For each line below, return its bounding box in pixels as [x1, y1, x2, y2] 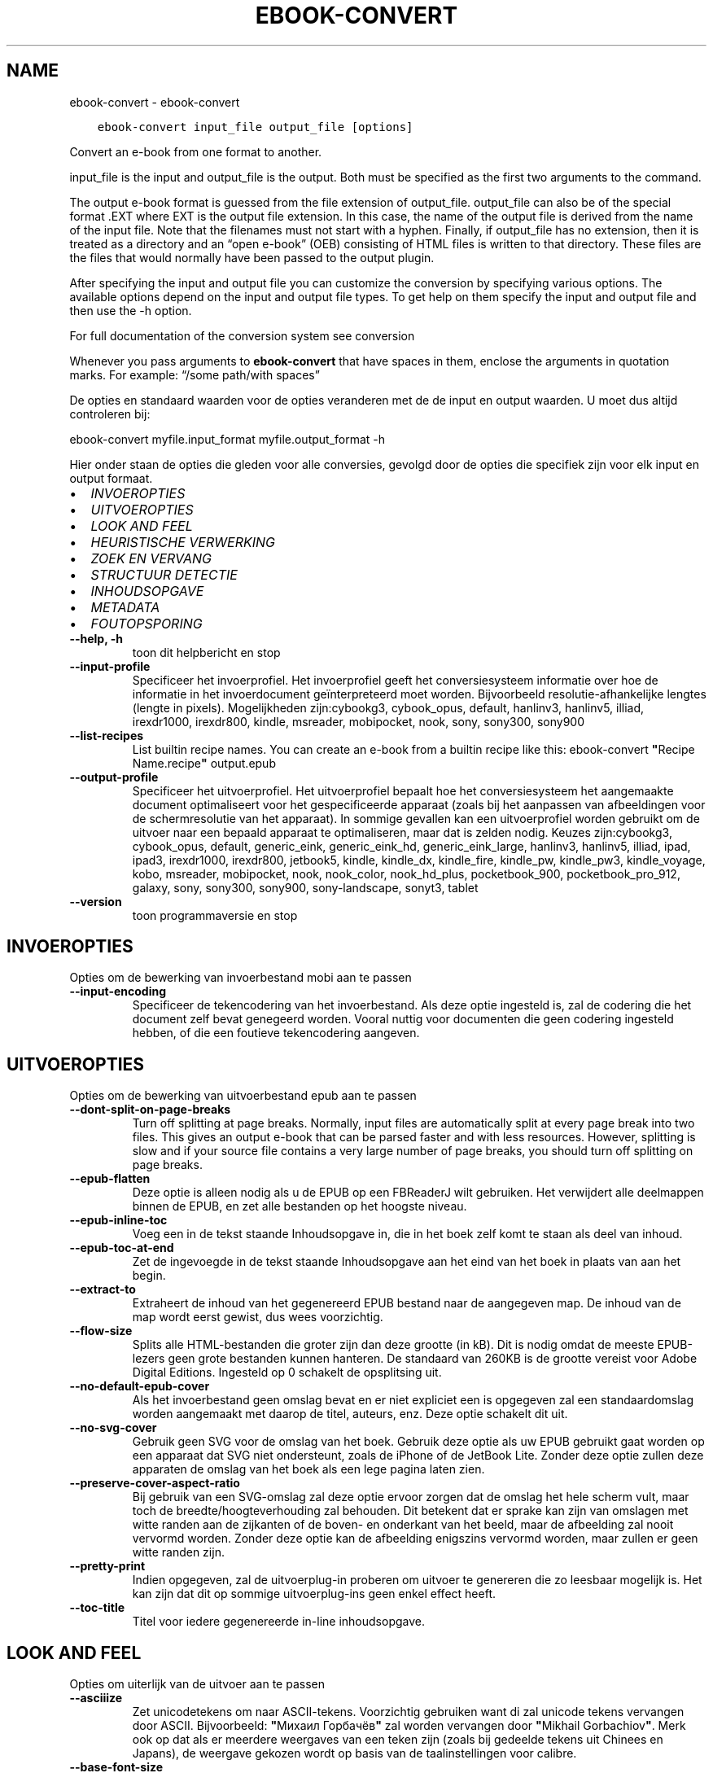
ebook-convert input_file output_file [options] [97, 120, 413, 134]
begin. [132, 1268, 166, 1283]
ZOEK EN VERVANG [90, 549, 212, 567]
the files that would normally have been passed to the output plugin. [69, 250, 435, 265]
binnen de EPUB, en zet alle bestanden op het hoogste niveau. [132, 1199, 467, 1214]
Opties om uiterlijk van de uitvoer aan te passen [69, 1677, 325, 1692]
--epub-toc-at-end [69, 1241, 174, 1255]
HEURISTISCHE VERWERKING [90, 533, 275, 550]
